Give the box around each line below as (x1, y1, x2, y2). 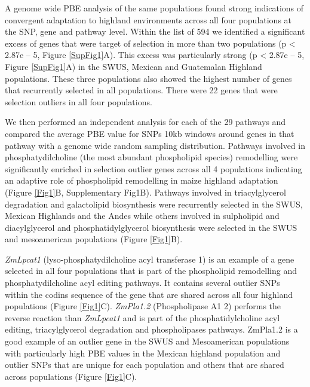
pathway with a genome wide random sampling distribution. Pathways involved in (5, 139, 305, 151)
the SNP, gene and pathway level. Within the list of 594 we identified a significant (5, 25, 305, 38)
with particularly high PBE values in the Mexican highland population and (5, 346, 281, 359)
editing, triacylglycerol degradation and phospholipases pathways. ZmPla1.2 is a (5, 323, 298, 336)
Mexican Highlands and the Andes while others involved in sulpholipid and (5, 209, 280, 222)
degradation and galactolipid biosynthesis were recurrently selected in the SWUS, (5, 197, 303, 210)
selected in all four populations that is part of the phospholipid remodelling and (5, 264, 297, 277)
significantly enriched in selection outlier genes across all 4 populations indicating (5, 162, 302, 175)
